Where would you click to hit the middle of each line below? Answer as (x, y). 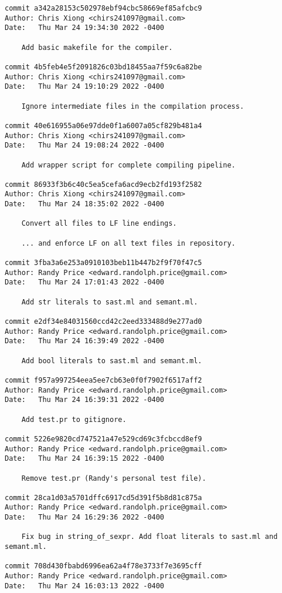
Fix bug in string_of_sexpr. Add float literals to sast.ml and (150, 537)
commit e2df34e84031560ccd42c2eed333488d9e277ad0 (103, 321)
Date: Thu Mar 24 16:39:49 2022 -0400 (85, 341)
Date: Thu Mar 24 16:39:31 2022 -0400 (85, 400)
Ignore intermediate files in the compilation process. (133, 106)
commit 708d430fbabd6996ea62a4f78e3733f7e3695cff (103, 566)
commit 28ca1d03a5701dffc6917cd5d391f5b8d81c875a (103, 497)
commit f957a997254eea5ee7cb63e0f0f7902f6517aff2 (103, 380)
